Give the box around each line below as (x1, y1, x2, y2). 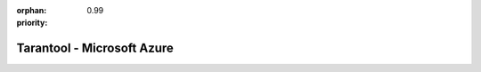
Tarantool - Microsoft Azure (16, 41, 174, 56)
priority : (16, 18, 48, 28)
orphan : (16, 5, 47, 15)
